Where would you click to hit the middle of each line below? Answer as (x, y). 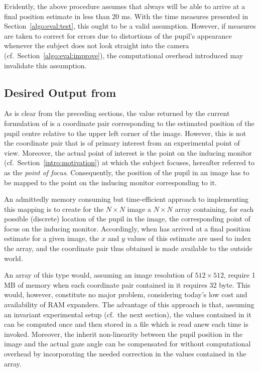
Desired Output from (60, 92)
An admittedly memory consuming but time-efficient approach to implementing (126, 199)
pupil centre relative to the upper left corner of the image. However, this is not (125, 133)
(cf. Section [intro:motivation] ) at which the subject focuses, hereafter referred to (129, 162)
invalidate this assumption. (45, 65)
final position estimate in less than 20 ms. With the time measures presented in (126, 16)
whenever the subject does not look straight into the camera (97, 45)
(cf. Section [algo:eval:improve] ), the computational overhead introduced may (124, 55)
